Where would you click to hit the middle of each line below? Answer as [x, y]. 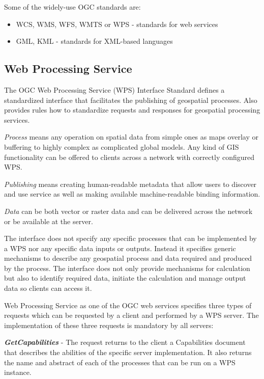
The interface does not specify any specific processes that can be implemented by [130, 238]
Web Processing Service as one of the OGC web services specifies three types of [128, 305]
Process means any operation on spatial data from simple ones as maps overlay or [131, 137]
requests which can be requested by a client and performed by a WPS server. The [131, 315]
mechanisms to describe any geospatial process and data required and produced [128, 258]
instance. [18, 372]
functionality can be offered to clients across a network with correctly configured [129, 157]
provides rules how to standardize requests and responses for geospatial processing [132, 110]
